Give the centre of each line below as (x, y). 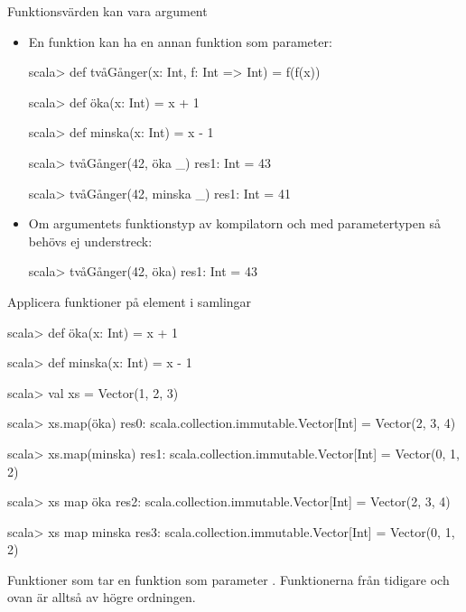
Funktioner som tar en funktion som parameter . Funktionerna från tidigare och (228, 579)
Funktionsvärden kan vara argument (107, 11)
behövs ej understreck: (90, 241)
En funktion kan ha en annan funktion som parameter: (180, 41)
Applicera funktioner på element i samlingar (130, 301)
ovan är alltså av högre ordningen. (102, 597)
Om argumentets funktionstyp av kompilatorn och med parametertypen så (234, 223)
